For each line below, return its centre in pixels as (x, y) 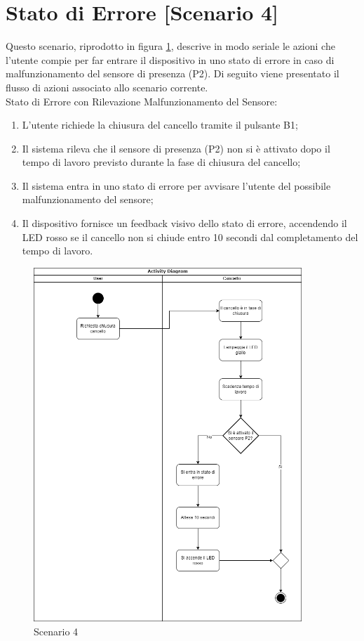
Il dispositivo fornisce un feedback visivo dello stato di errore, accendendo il (184, 223)
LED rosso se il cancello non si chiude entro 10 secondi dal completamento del (190, 237)
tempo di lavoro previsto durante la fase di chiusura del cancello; (161, 162)
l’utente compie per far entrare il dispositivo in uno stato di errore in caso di (170, 59)
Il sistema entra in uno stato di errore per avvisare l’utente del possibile (176, 185)
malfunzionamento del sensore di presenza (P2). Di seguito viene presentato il (173, 73)
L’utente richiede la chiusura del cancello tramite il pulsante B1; (160, 125)
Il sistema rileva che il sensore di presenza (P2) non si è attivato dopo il (176, 148)
